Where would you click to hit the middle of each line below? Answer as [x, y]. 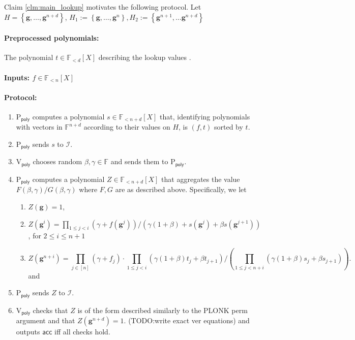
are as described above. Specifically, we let [181, 189]
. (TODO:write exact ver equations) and [187, 320]
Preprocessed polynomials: [52, 38]
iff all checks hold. [82, 332]
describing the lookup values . [145, 57]
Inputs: [17, 77]
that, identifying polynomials [205, 116]
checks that [50, 310]
